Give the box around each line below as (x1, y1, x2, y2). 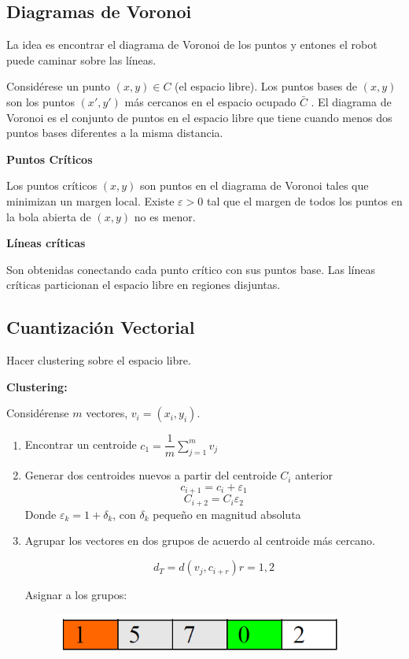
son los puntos (6, 93, 75, 109)
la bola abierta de (6, 208, 91, 224)
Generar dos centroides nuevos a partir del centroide (24, 467, 277, 483)
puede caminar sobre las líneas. (6, 51, 157, 68)
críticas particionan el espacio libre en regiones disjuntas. (6, 276, 281, 293)
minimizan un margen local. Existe (6, 192, 175, 209)
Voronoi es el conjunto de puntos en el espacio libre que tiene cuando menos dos (6, 109, 392, 125)
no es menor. (134, 208, 196, 224)
